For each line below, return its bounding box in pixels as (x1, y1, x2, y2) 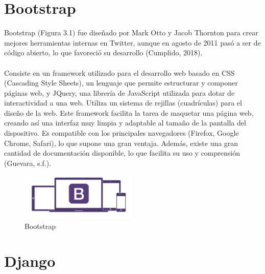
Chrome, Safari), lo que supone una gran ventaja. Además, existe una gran (4, 137, 238, 148)
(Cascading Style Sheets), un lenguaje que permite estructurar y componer (4, 77, 238, 88)
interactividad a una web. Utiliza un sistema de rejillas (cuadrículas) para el (4, 97, 242, 108)
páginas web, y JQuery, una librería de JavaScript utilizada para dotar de (4, 87, 235, 98)
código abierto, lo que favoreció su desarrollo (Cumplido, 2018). (4, 47, 203, 58)
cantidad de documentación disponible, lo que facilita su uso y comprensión (4, 147, 240, 158)
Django (4, 250, 56, 271)
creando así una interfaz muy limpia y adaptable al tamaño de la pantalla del (4, 117, 246, 128)
